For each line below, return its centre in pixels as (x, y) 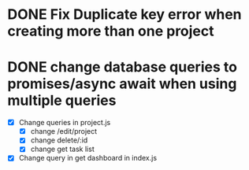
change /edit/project (64, 131)
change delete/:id (59, 140)
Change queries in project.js (65, 123)
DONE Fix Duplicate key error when (124, 15)
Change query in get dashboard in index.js (88, 158)
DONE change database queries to (123, 67)
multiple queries (62, 101)
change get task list (63, 149)
